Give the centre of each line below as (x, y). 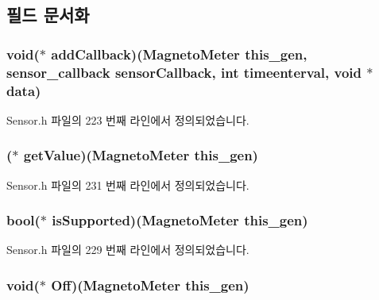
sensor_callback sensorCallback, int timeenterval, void (184, 72)
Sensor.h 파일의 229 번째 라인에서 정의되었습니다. (128, 250)
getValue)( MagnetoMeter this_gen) (141, 155)
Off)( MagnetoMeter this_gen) (150, 285)
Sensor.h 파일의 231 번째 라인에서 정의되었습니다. (128, 185)
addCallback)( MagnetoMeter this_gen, (179, 54)
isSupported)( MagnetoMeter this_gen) (180, 220)
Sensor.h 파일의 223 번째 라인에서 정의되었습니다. (128, 119)
